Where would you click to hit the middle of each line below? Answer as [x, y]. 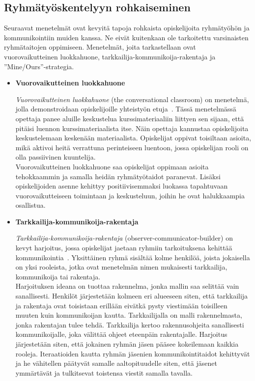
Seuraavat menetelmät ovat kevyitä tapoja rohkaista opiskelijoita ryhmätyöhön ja [127, 28]
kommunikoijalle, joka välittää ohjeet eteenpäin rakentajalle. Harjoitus [121, 334]
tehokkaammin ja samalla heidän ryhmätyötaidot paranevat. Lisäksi [118, 176]
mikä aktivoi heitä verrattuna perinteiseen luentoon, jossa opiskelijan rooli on [132, 147]
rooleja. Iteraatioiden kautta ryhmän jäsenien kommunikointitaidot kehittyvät [133, 353]
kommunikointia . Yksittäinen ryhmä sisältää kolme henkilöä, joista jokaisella [133, 257]
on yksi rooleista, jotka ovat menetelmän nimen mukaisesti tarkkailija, [121, 267]
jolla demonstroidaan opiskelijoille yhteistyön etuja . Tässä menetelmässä [126, 109]
